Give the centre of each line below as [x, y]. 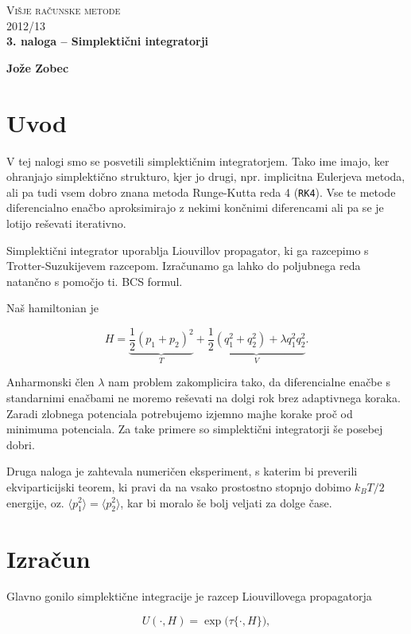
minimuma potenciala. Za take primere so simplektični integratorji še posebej [195, 429]
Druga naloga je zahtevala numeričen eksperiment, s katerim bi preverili [182, 471]
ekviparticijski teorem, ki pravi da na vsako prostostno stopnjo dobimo [179, 486]
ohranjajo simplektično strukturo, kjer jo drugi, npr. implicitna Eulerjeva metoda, [206, 176]
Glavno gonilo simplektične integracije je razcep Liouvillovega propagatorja [189, 596]
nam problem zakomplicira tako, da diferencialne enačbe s [249, 382]
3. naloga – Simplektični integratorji [108, 41]
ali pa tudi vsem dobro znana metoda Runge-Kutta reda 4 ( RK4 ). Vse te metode [201, 192]
